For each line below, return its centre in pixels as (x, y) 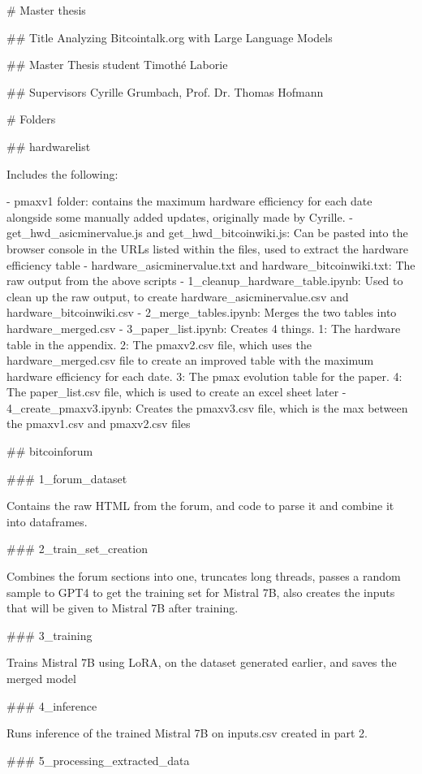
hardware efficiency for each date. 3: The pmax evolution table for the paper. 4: (205, 376)
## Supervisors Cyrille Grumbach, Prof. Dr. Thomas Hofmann (165, 91)
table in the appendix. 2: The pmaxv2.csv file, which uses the (159, 344)
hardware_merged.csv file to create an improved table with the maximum (190, 360)
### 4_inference (52, 705)
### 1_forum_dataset (67, 478)
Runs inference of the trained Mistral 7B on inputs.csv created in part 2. (187, 733)
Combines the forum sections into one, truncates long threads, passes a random (204, 576)
